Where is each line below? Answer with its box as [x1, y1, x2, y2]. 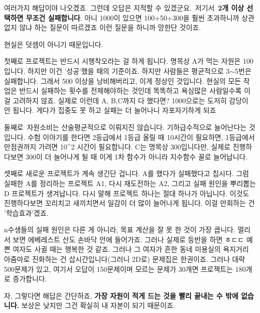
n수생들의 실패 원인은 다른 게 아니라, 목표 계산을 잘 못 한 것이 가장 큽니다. [4, 224, 235, 235]
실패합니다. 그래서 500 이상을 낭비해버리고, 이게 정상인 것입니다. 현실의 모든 [4, 75, 241, 86]
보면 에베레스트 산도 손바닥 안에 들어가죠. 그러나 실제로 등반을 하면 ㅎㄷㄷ [12, 234, 244, 244]
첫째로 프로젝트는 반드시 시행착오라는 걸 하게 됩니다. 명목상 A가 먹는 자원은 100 [4, 56, 253, 66]
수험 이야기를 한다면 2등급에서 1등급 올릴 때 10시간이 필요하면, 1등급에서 [27, 131, 255, 142]
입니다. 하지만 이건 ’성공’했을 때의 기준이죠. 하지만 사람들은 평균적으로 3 [4, 65, 229, 76]
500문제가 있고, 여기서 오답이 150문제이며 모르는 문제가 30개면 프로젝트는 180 [4, 263, 246, 274]
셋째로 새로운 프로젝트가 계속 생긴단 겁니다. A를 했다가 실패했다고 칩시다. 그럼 [4, 168, 249, 179]
